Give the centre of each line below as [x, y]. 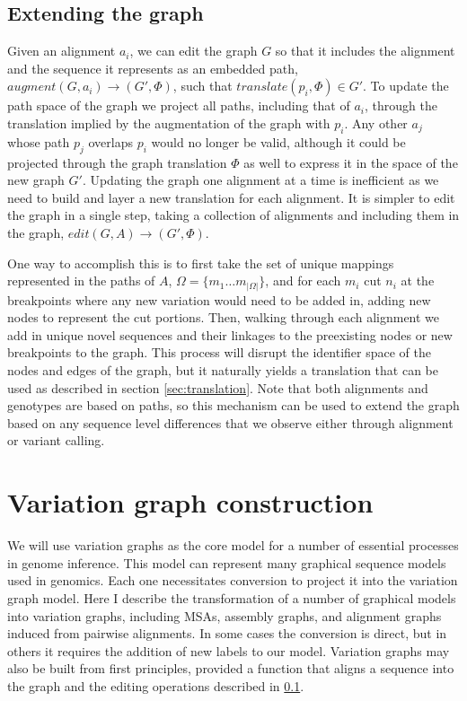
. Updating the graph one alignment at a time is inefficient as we [260, 180]
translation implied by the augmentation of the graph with [169, 123]
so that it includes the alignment [365, 51]
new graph [36, 180]
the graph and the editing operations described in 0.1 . [156, 685]
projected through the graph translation [117, 162]
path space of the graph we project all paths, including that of [179, 105]
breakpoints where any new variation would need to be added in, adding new [219, 299]
